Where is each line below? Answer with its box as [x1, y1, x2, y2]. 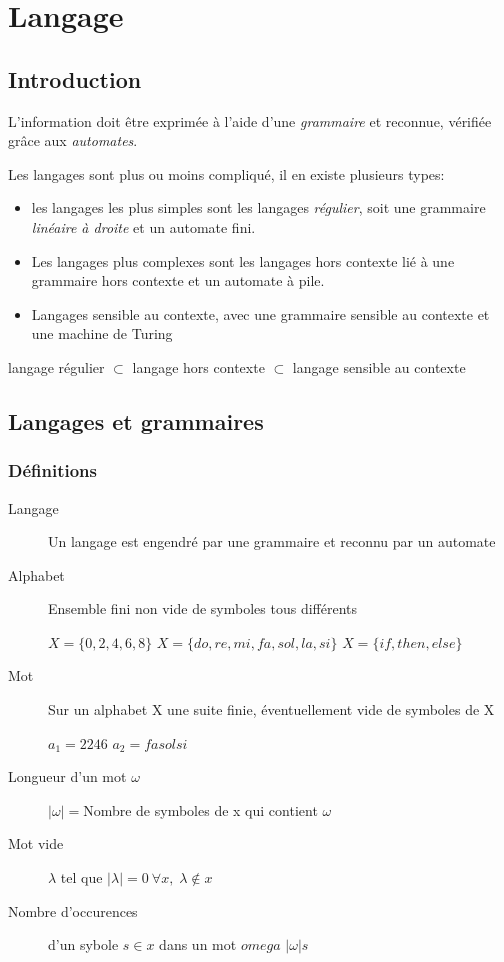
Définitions [8, 458, 97, 483]
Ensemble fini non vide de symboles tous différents [48, 598, 357, 619]
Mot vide [8, 833, 64, 854]
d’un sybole [48, 934, 119, 955]
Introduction [8, 63, 142, 94]
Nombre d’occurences [8, 900, 138, 921]
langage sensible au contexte [292, 356, 466, 377]
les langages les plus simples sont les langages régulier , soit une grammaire [31, 197, 486, 218]
